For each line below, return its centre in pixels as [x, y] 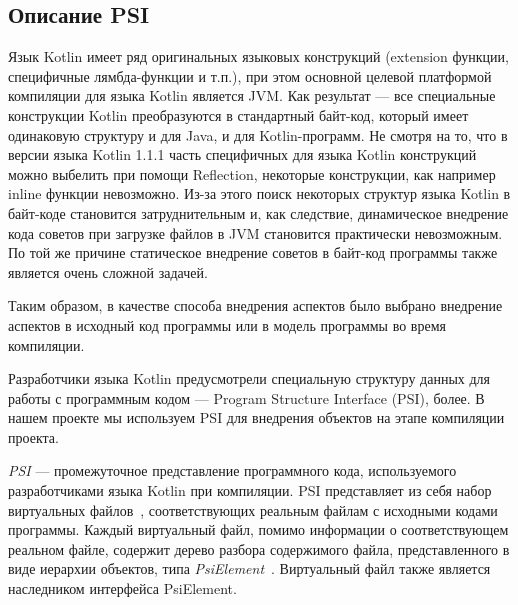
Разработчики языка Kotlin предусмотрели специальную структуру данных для [249, 378]
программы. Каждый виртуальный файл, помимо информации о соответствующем [258, 529]
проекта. [33, 436]
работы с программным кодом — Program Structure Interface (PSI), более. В [246, 397]
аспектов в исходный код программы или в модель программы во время [227, 324]
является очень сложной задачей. [108, 271]
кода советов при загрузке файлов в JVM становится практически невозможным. [255, 232]
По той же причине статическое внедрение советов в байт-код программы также [253, 252]
